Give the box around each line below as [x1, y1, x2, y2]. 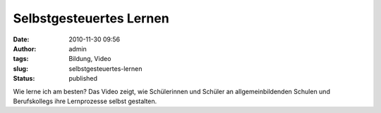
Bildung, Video [68, 55, 111, 63]
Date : [13, 35, 30, 44]
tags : [13, 55, 29, 63]
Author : [13, 44, 37, 53]
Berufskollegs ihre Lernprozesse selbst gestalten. [13, 97, 157, 105]
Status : [13, 74, 35, 83]
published [68, 74, 98, 83]
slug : [13, 64, 28, 73]
